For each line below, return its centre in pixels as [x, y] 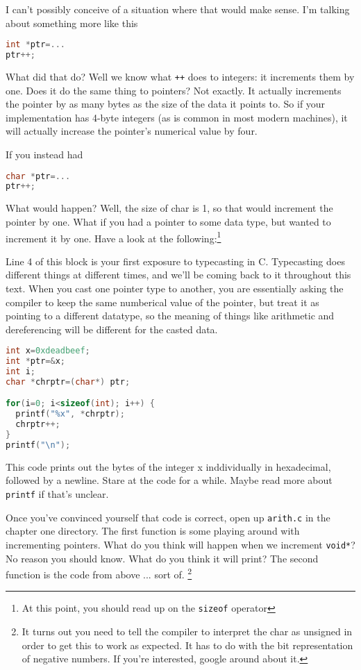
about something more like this [72, 23]
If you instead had [44, 154]
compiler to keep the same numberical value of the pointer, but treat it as [162, 302]
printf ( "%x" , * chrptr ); [70, 414]
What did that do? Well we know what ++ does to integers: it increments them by [180, 76]
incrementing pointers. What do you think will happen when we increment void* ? [180, 544]
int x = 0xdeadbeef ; [48, 351]
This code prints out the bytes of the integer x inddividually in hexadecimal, [168, 466]
